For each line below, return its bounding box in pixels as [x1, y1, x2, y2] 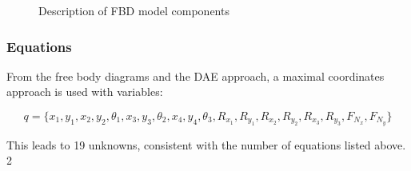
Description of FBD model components [38, 2, 229, 18]
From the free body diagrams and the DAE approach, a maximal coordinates [6, 67, 385, 84]
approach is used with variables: [6, 83, 163, 100]
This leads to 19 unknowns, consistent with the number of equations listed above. [6, 136, 406, 153]
